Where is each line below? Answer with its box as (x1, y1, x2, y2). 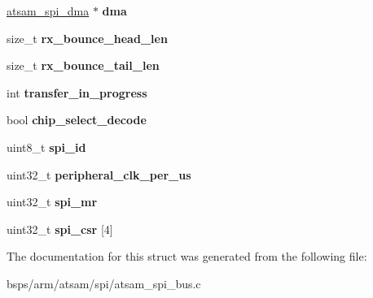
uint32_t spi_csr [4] (7, 220, 113, 237)
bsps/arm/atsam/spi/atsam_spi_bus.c (7, 274, 201, 292)
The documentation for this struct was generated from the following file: (7, 248, 367, 265)
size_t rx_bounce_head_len (7, 29, 168, 46)
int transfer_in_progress (7, 84, 147, 101)
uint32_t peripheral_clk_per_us (7, 166, 191, 183)
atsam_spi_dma (7, 2, 90, 19)
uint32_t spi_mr (7, 193, 98, 210)
